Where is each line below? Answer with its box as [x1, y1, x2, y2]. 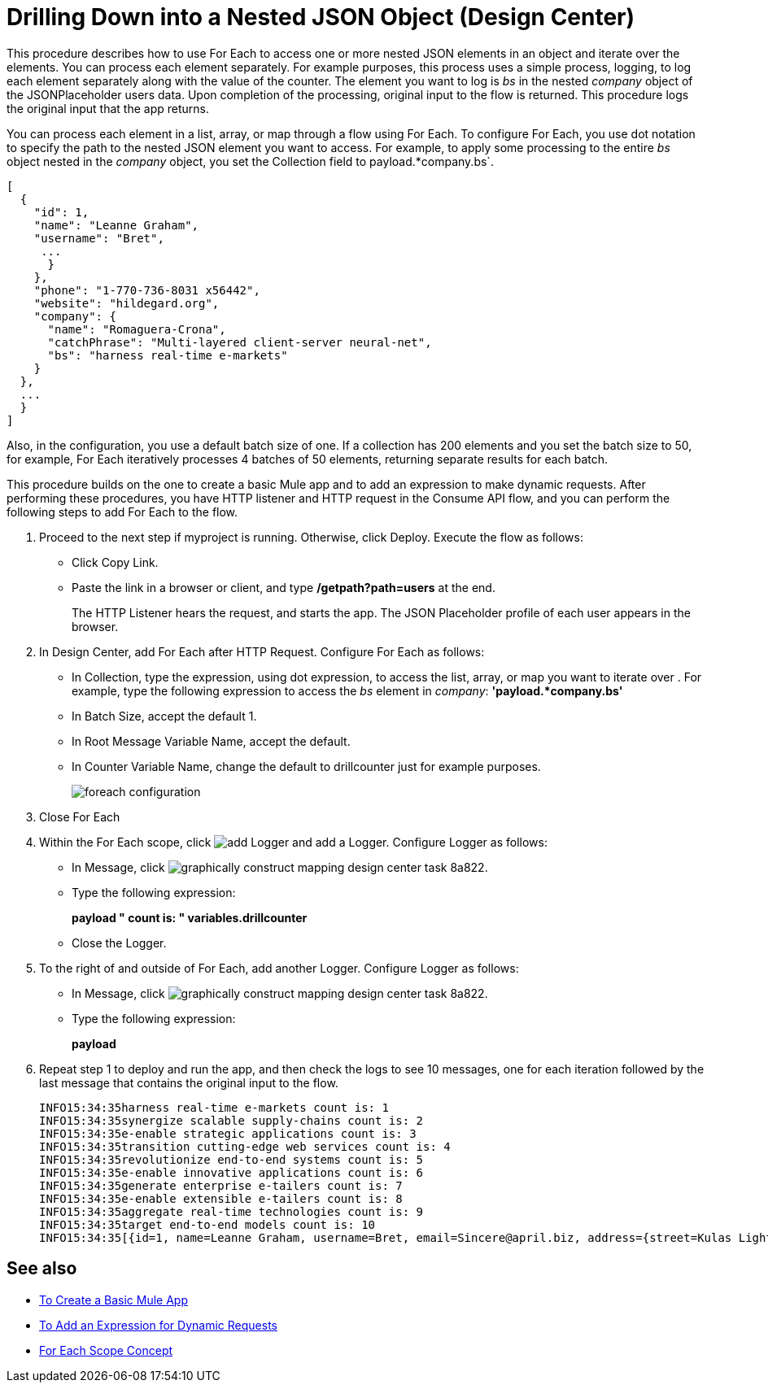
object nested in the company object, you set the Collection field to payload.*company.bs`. [7, 154, 494, 168]
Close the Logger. [72, 935, 167, 950]
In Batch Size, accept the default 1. [72, 708, 257, 723]
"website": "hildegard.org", [33, 296, 220, 310]
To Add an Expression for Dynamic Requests [39, 1317, 277, 1332]
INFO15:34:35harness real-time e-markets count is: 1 [39, 1100, 389, 1114]
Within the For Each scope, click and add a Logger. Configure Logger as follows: [39, 834, 548, 849]
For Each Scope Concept [39, 1343, 173, 1357]
